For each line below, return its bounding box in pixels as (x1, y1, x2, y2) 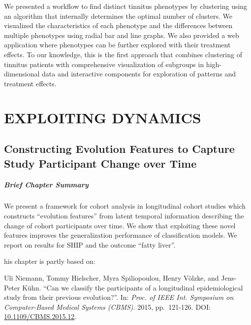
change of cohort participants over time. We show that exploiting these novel (4, 220, 236, 230)
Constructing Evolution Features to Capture (4, 141, 235, 156)
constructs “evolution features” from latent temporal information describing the (4, 211, 244, 221)
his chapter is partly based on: (4, 256, 95, 266)
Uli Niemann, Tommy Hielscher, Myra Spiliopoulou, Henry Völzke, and (4, 273, 219, 283)
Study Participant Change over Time (4, 155, 197, 171)
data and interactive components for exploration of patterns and (42, 69, 236, 79)
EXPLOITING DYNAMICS (4, 107, 201, 127)
